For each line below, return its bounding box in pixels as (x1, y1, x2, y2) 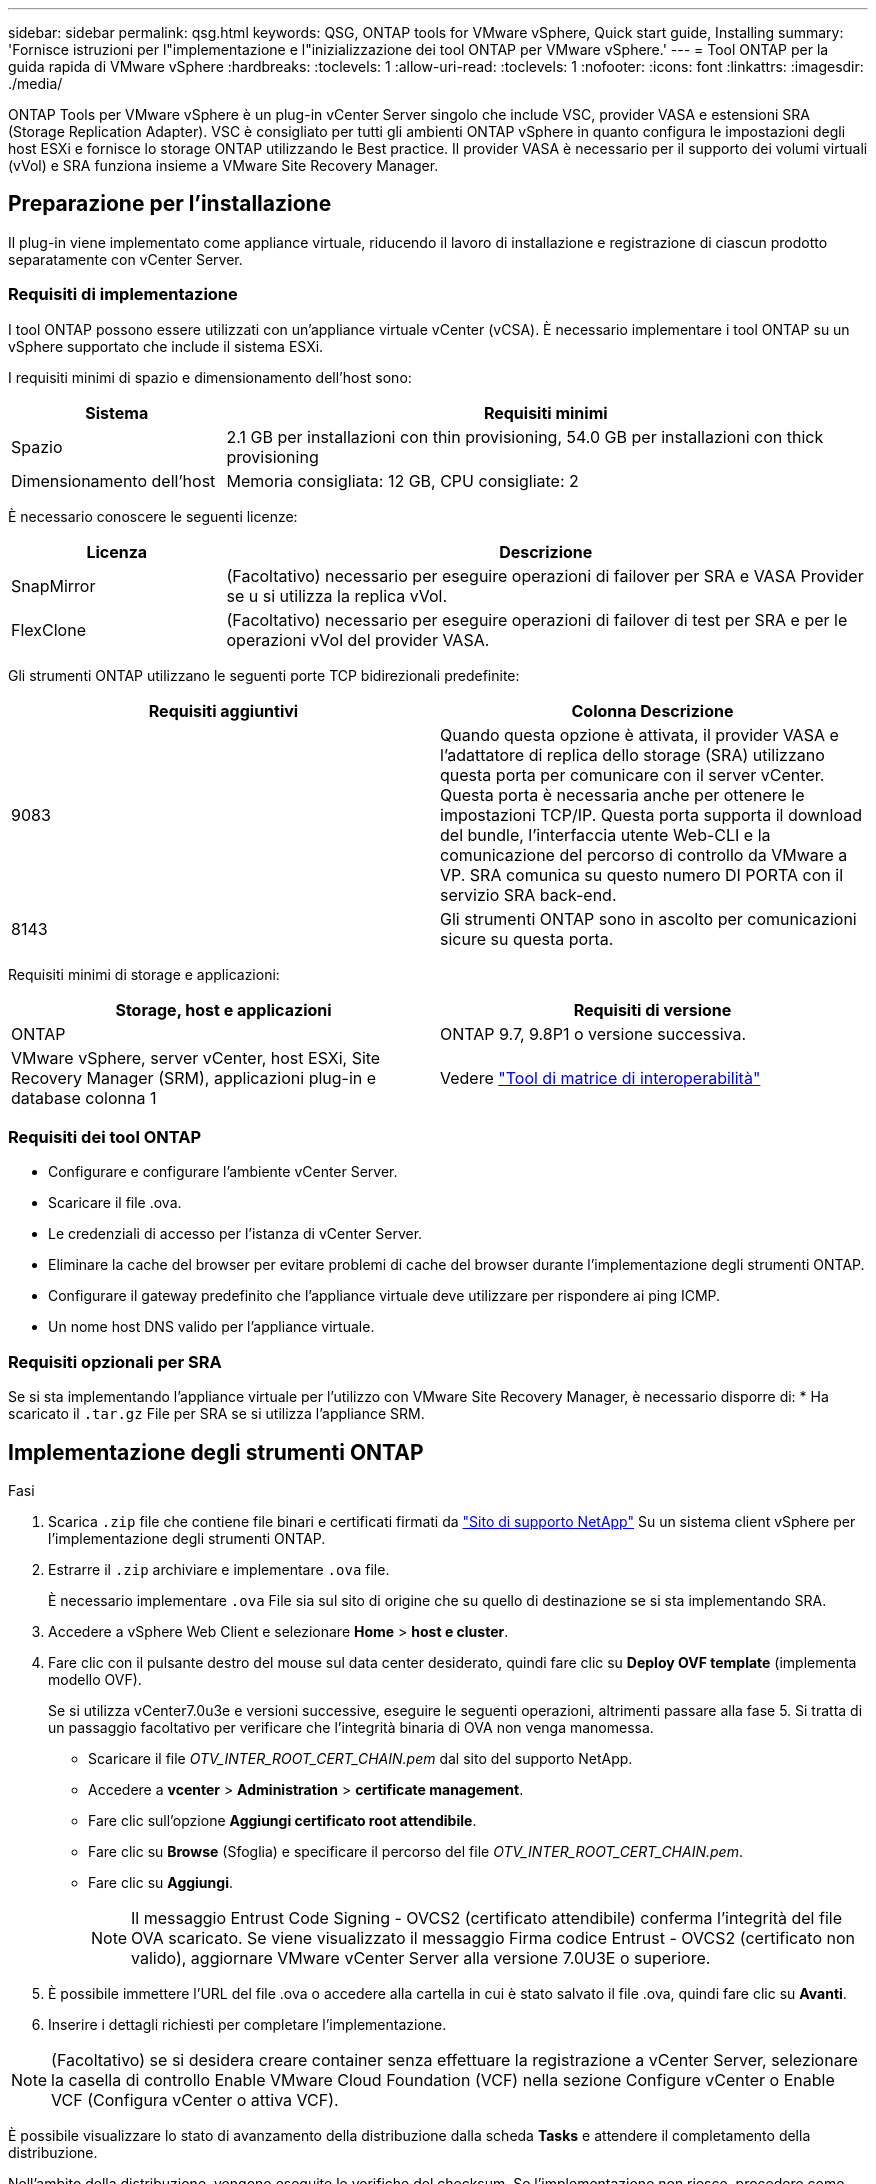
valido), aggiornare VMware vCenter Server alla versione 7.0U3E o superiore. (131, 1947, 711, 1968)
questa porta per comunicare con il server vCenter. (440, 764, 825, 785)
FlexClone (11, 619, 86, 640)
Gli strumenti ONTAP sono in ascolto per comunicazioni (440, 908, 857, 929)
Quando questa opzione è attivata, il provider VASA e (440, 724, 839, 745)
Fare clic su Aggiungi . (88, 1873, 233, 1891)
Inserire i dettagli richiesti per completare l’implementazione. (48, 2015, 447, 2033)
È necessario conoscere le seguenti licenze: (8, 507, 298, 525)
